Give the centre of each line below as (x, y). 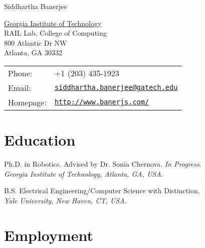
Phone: (20, 73)
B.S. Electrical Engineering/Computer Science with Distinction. (102, 191)
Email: (20, 87)
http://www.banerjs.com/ (102, 102)
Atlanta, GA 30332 (33, 52)
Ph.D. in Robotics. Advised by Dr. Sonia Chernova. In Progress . (103, 164)
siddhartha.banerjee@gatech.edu (116, 88)
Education (40, 140)
